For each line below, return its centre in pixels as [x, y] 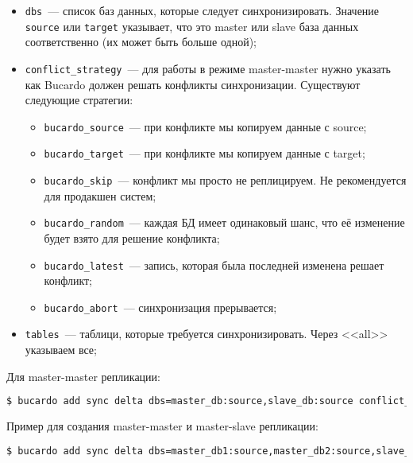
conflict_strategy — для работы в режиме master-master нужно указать [208, 68]
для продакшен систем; [100, 195]
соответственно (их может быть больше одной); [141, 42]
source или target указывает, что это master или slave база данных [192, 26]
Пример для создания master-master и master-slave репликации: [162, 426]
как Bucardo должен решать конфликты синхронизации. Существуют [193, 84]
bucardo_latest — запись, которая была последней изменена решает [214, 265]
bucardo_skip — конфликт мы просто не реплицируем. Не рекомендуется [225, 180]
